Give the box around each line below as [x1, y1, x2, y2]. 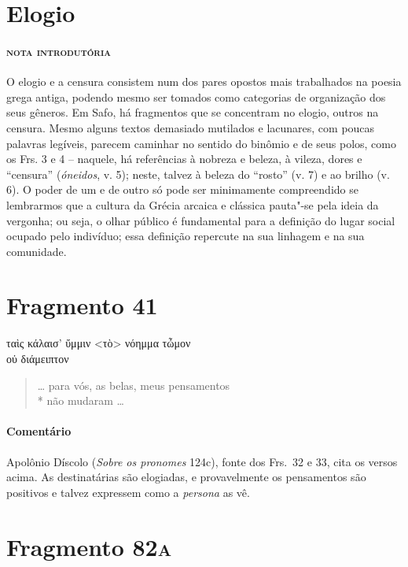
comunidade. [6, 243, 67, 259]
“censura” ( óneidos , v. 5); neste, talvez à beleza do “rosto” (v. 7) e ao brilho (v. [6, 165, 390, 182]
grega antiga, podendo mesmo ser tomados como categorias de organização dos [6, 88, 386, 105]
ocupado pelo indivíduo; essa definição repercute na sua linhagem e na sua [6, 228, 365, 244]
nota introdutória [6, 43, 112, 59]
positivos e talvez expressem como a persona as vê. [6, 484, 250, 500]
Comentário [6, 423, 72, 439]
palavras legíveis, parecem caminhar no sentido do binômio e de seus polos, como [6, 135, 396, 151]
